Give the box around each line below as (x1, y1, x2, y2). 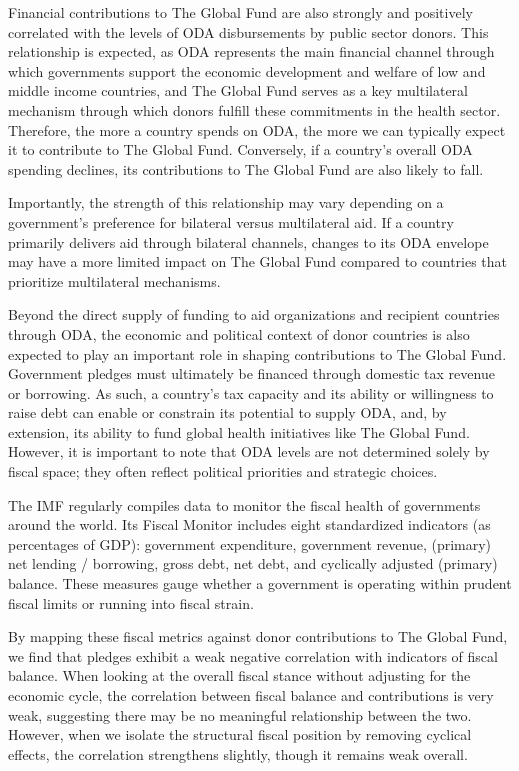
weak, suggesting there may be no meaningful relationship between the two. (8, 704, 472, 725)
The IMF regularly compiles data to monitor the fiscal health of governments (8, 494, 481, 515)
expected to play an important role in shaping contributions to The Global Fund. (8, 343, 507, 364)
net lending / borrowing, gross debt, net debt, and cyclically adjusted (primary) (8, 553, 498, 574)
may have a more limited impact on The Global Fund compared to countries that (8, 251, 508, 272)
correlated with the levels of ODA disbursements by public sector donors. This (8, 21, 489, 42)
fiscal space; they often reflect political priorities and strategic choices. (8, 461, 438, 482)
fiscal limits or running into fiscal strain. (8, 592, 254, 613)
